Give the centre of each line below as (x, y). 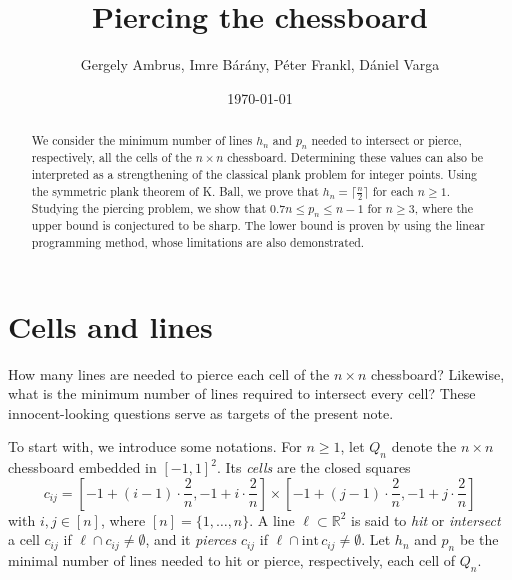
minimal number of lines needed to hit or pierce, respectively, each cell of (232, 560)
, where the (443, 207)
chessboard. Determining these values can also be (355, 157)
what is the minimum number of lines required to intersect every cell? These (242, 393)
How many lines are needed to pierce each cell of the (169, 373)
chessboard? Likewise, (438, 373)
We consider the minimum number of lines (142, 140)
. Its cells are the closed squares (313, 467)
